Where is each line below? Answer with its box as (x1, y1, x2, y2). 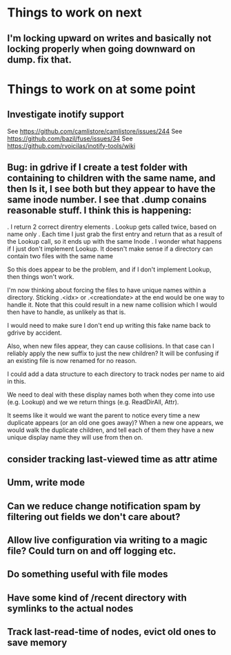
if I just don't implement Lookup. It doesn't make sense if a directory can (7, 245, 213, 253)
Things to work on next (7, 5, 142, 21)
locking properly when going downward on (7, 43, 196, 54)
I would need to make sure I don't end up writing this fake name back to (7, 322, 211, 330)
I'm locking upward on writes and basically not (7, 32, 212, 44)
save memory (7, 637, 68, 649)
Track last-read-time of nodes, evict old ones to (7, 626, 217, 638)
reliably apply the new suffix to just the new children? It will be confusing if (7, 349, 219, 357)
